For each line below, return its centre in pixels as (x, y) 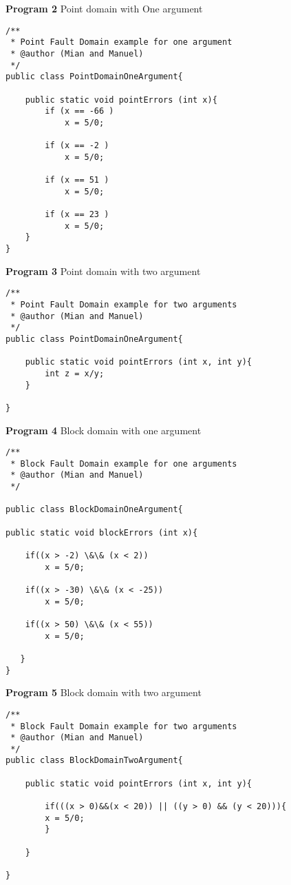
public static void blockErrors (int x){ (102, 532)
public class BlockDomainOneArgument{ (94, 510)
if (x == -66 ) (79, 111)
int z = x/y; (75, 373)
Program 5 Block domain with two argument (104, 692)
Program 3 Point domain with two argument (103, 271)
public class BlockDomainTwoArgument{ (94, 761)
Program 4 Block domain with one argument (104, 430)
